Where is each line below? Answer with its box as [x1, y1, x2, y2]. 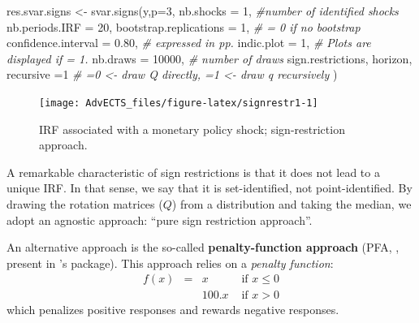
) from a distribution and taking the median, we [171, 196, 412, 212]
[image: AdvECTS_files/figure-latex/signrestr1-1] [39, 97, 318, 109]
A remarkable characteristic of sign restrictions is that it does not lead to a [6, 163, 380, 180]
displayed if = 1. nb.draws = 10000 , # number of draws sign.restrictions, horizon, [6, 50, 413, 67]
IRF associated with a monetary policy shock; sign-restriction [39, 120, 345, 137]
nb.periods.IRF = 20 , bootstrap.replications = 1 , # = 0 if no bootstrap [6, 18, 361, 35]
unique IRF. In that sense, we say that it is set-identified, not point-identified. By [6, 179, 413, 196]
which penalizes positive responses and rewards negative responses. [6, 301, 339, 318]
